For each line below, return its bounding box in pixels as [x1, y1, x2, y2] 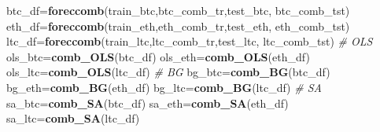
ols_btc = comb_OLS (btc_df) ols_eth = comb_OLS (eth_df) [6, 48, 310, 64]
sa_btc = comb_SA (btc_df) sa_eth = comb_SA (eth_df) [6, 94, 289, 111]
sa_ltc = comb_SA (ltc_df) [6, 110, 140, 126]
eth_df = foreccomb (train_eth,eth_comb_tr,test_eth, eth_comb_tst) [6, 17, 350, 34]
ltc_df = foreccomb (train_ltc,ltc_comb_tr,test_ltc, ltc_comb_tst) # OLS [6, 33, 373, 49]
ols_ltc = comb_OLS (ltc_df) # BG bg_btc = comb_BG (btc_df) [6, 64, 330, 80]
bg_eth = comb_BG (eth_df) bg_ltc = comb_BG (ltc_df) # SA [6, 79, 322, 95]
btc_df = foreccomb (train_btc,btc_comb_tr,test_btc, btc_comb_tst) [6, 2, 350, 18]
